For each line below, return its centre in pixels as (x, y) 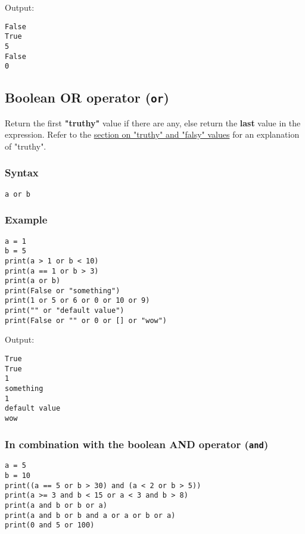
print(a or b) (33, 281)
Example (26, 220)
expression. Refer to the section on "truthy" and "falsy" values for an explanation (152, 134)
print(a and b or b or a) (56, 506)
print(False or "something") (63, 291)
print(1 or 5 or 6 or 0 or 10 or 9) (77, 301)
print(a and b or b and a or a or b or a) (90, 515)
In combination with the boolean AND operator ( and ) (137, 444)
